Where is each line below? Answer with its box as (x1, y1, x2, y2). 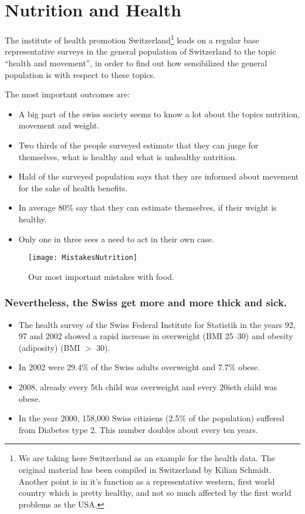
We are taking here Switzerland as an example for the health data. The (18, 452, 275, 464)
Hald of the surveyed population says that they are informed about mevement (18, 170, 299, 182)
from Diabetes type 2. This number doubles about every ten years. (18, 423, 258, 435)
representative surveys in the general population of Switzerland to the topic (5, 45, 276, 58)
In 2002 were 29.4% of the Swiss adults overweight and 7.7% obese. (18, 361, 260, 373)
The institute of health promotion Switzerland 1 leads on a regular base (5, 32, 259, 46)
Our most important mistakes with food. (28, 270, 174, 282)
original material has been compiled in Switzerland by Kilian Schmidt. (18, 463, 272, 475)
